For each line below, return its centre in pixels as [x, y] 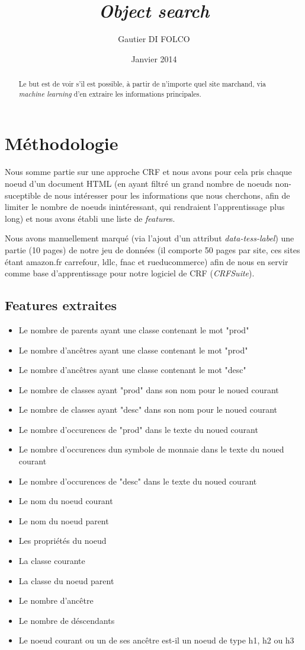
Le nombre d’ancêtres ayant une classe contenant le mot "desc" [132, 370]
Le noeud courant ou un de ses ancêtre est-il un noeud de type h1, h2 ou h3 [156, 640]
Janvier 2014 [154, 58]
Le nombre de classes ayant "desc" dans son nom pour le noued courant [148, 410]
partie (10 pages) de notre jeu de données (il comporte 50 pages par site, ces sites [152, 249]
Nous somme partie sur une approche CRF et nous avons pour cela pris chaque [148, 172]
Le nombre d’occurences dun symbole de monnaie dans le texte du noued [151, 449]
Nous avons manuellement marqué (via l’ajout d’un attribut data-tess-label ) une [150, 238]
